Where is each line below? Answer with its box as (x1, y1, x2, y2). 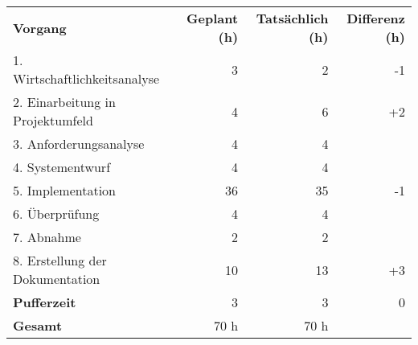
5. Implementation (13, 181, 117, 199)
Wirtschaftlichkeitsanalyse (13, 69, 160, 88)
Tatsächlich (256, 9, 329, 27)
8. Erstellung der (13, 251, 107, 269)
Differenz (346, 9, 405, 27)
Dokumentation (13, 269, 100, 288)
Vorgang (13, 18, 67, 37)
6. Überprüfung (13, 204, 100, 223)
